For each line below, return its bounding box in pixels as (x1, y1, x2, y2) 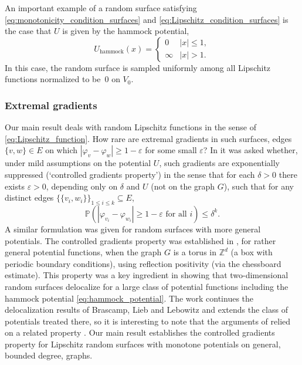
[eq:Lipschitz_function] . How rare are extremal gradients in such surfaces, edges (5, 132, 292, 144)
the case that (5, 25, 52, 37)
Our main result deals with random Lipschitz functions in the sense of (5, 121, 256, 133)
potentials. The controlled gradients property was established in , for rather (5, 234, 276, 246)
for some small (145, 144, 197, 156)
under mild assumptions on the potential (5, 157, 151, 169)
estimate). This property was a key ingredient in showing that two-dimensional (5, 269, 289, 281)
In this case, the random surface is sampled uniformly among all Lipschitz (5, 61, 271, 73)
